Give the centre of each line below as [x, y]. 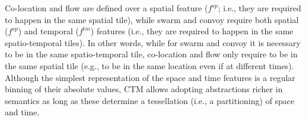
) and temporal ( [48, 31]
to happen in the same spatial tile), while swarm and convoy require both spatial [152, 19]
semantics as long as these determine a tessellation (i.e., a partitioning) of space [150, 100]
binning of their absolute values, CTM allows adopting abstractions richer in [144, 89]
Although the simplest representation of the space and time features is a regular [150, 77]
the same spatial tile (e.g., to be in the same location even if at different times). [149, 65]
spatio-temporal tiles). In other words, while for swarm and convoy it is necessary [153, 42]
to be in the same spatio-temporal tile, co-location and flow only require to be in [151, 54]
